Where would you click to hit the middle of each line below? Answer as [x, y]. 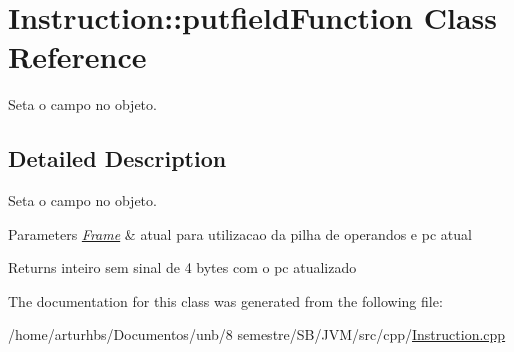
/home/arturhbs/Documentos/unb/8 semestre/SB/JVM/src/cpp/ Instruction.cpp [257, 334]
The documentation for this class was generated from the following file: [225, 300]
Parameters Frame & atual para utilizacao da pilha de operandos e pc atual [240, 233]
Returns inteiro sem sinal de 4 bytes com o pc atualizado [182, 267]
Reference [77, 56]
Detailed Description [117, 158]
